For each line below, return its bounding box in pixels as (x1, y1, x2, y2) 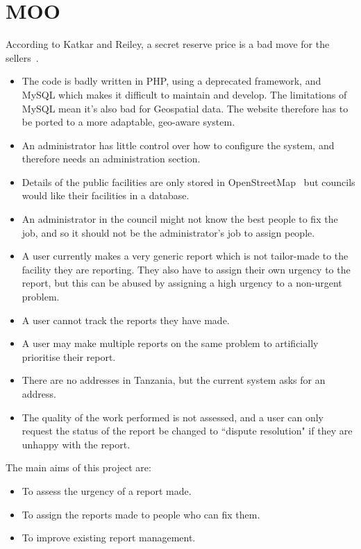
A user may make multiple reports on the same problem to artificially (22, 336, 319, 350)
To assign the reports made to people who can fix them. (22, 507, 260, 521)
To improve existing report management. (22, 530, 196, 545)
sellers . (6, 50, 39, 65)
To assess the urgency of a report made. (22, 483, 192, 498)
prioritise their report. (22, 349, 116, 364)
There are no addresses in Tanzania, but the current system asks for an (22, 373, 326, 387)
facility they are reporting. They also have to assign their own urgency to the (22, 262, 351, 276)
